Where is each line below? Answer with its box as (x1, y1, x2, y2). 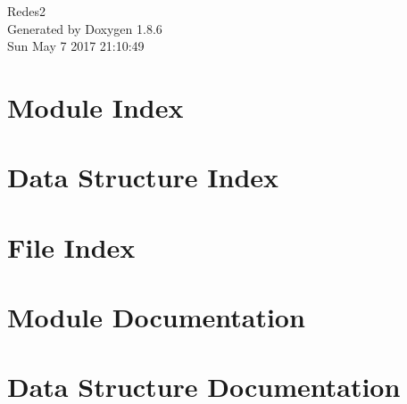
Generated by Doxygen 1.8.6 (7, 19, 162, 37)
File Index (7, 228, 136, 265)
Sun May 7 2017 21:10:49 (7, 37, 145, 55)
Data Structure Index (7, 159, 279, 195)
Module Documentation (7, 299, 305, 335)
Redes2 (7, 2, 46, 20)
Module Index (7, 88, 184, 125)
